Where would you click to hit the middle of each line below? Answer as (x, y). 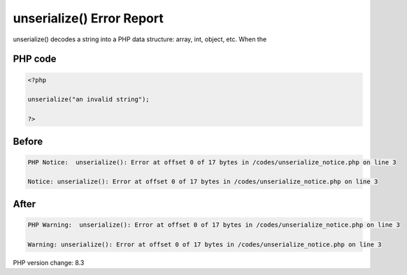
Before (28, 141)
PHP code (35, 59)
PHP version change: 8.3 (49, 262)
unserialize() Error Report (88, 18)
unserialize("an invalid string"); (88, 99)
